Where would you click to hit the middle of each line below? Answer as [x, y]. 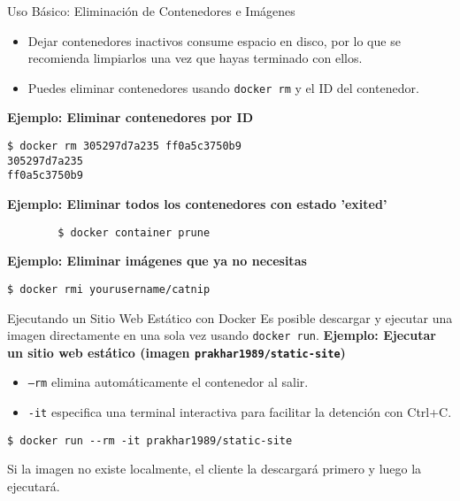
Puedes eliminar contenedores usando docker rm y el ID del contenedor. [223, 87]
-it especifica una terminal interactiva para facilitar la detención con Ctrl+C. [240, 412]
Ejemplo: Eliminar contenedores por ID [130, 117]
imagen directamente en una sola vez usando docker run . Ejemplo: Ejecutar [222, 335]
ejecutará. [34, 486]
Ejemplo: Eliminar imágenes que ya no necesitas [157, 261]
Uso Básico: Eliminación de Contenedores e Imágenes [151, 11]
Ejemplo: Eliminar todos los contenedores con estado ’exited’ [197, 204]
